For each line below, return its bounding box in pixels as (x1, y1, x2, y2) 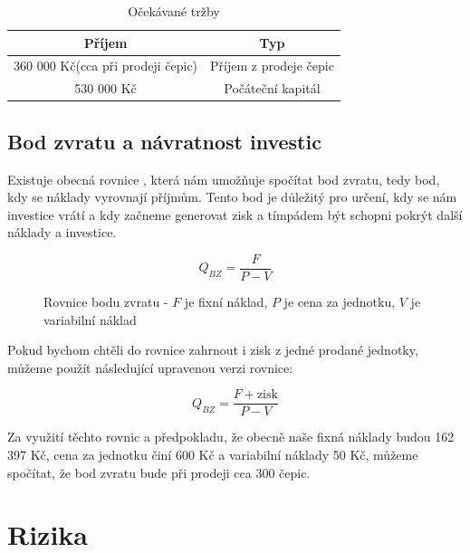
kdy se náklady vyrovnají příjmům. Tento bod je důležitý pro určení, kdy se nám (7, 187, 457, 206)
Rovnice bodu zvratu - (43, 292, 168, 311)
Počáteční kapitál (224, 79, 321, 98)
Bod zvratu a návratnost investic (7, 127, 321, 155)
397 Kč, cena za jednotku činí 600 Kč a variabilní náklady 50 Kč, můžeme (7, 445, 418, 464)
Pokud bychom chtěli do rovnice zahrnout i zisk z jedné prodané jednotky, (7, 340, 418, 359)
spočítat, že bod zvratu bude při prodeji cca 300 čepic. (7, 462, 311, 481)
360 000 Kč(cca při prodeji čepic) (14, 56, 198, 75)
